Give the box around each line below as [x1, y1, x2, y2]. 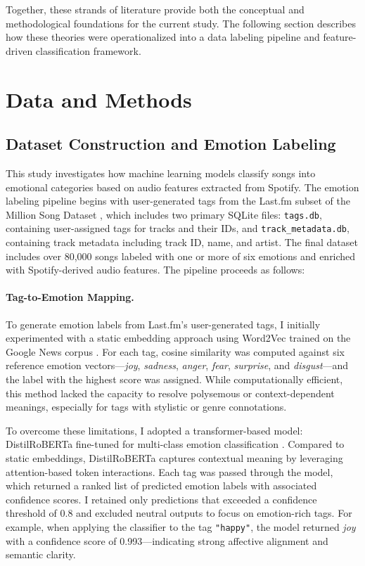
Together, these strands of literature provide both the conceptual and [6, 2, 305, 16]
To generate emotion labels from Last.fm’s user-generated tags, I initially [6, 316, 321, 331]
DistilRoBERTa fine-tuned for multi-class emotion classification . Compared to [6, 437, 345, 451]
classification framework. [35, 43, 141, 58]
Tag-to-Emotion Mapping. [6, 290, 134, 304]
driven [6, 43, 33, 58]
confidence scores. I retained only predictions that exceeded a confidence [6, 491, 317, 506]
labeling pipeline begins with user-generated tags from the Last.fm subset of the [6, 193, 350, 208]
